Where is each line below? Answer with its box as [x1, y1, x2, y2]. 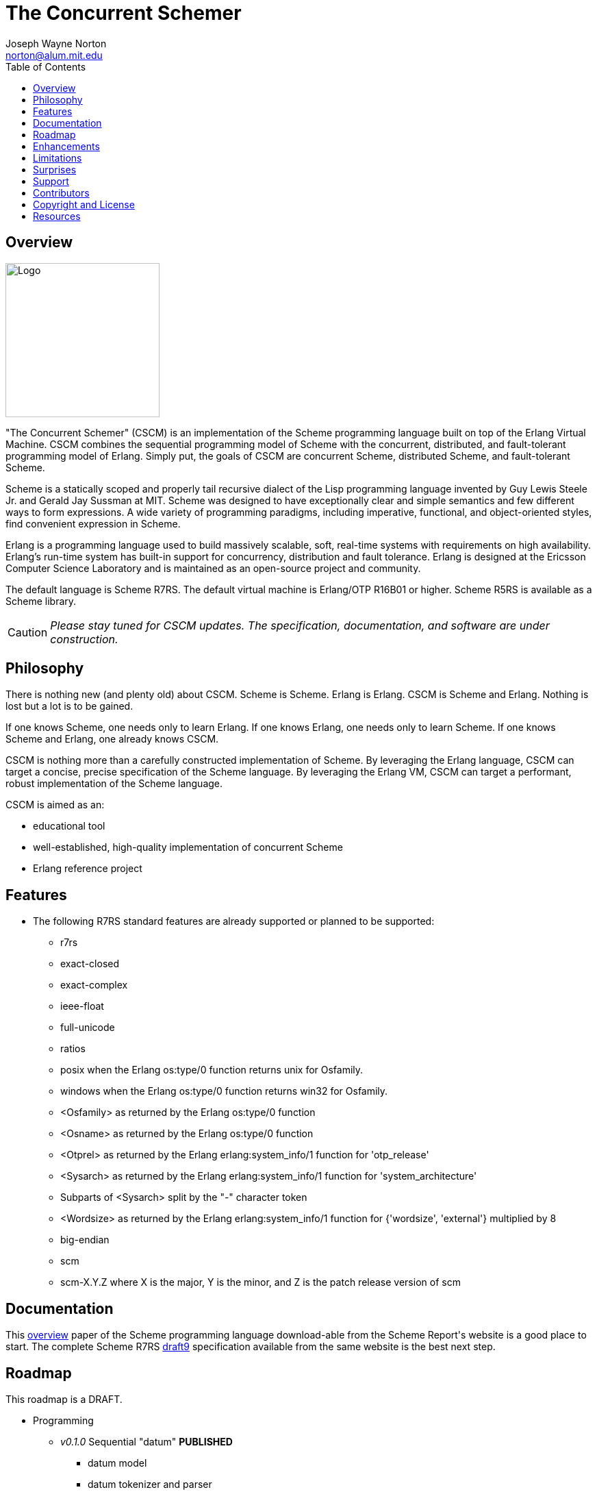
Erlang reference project [33, 862, 142, 875]
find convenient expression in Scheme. [5, 517, 181, 530]
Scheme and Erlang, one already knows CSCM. [5, 733, 219, 745]
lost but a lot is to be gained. [5, 700, 134, 712]
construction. [50, 632, 118, 646]
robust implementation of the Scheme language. [5, 778, 223, 790]
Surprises [33, 163, 77, 175]
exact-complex [60, 979, 128, 991]
